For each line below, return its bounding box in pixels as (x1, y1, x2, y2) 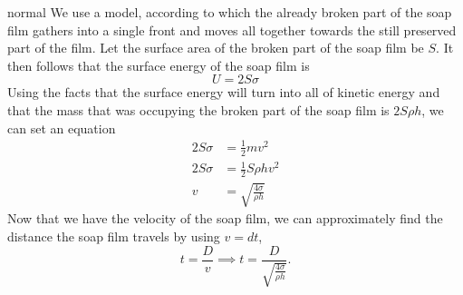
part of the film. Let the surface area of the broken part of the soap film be (7, 38, 424, 57)
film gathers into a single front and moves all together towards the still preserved (7, 20, 457, 39)
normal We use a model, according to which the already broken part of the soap (7, 3, 452, 21)
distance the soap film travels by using (7, 227, 220, 246)
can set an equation (7, 118, 116, 137)
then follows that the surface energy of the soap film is (7, 55, 310, 74)
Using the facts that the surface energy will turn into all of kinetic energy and (7, 83, 440, 102)
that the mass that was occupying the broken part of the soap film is (7, 100, 390, 119)
